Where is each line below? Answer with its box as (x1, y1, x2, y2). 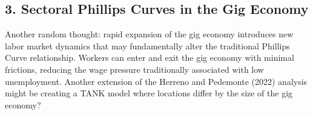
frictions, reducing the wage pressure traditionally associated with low (5, 63, 264, 75)
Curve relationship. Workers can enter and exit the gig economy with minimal (5, 51, 294, 64)
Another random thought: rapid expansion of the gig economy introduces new (5, 28, 294, 40)
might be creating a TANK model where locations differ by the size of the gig (5, 87, 293, 99)
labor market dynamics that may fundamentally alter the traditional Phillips (5, 39, 290, 52)
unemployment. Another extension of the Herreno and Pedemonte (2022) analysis (5, 75, 308, 87)
